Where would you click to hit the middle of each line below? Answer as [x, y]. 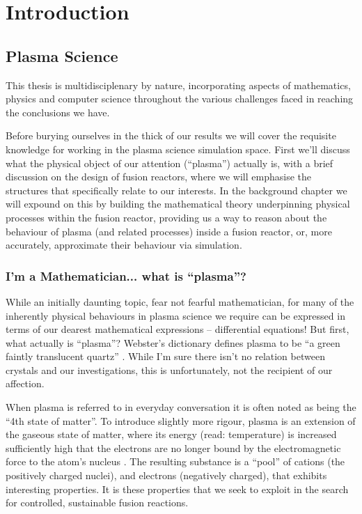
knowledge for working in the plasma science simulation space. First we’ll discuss [178, 149]
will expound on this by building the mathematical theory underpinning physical [178, 204]
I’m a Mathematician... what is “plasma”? [126, 275]
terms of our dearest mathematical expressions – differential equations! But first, [178, 329]
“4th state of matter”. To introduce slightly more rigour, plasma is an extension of [181, 420]
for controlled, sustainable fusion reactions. [97, 503]
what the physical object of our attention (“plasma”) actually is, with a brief [170, 163]
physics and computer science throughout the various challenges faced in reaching [180, 99]
